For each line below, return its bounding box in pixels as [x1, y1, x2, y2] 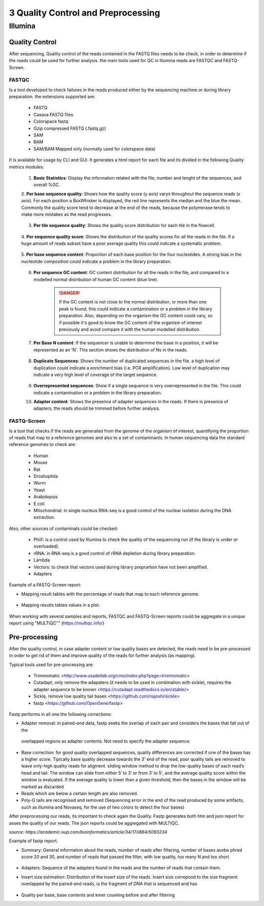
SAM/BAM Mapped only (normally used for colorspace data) [33, 146, 156, 152]
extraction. [33, 514, 56, 520]
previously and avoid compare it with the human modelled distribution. [59, 326, 201, 332]
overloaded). [33, 543, 60, 549]
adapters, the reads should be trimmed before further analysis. [33, 405, 160, 411]
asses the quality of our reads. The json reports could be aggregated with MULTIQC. [9, 820, 179, 826]
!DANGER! [59, 290, 80, 296]
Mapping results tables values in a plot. [21, 602, 100, 608]
